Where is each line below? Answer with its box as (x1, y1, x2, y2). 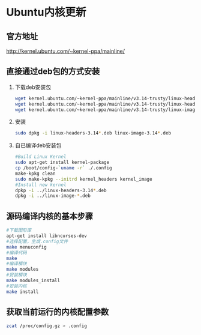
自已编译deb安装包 (14, 142, 62, 149)
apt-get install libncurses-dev (6, 233, 87, 239)
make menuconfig (6, 244, 47, 250)
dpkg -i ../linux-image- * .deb (14, 193, 91, 199)
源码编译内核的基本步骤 (6, 211, 93, 221)
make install (6, 289, 39, 295)
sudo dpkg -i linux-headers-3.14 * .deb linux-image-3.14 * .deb (14, 130, 172, 136)
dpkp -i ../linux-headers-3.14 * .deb (14, 187, 107, 193)
